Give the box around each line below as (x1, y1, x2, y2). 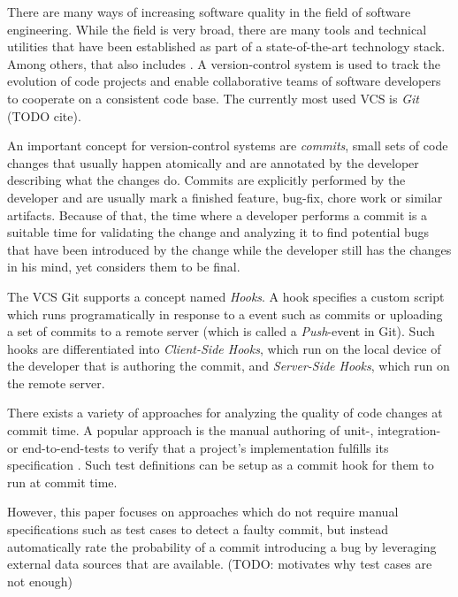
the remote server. (7, 373, 105, 392)
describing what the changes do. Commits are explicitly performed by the (7, 171, 406, 189)
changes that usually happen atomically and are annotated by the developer (7, 153, 419, 172)
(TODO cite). (7, 106, 81, 125)
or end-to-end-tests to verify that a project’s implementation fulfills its (7, 438, 389, 456)
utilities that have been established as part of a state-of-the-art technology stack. (7, 37, 446, 56)
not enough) (7, 571, 73, 590)
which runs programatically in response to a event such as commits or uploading (7, 304, 443, 323)
